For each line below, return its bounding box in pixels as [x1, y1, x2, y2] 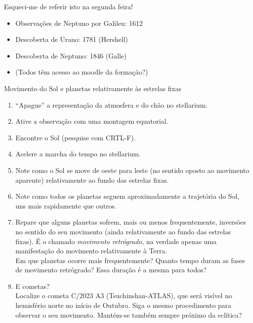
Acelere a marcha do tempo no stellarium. [15, 149, 141, 159]
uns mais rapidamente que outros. [15, 200, 117, 210]
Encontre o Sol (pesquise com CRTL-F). [15, 132, 136, 142]
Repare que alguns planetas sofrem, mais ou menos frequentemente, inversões [15, 217, 246, 227]
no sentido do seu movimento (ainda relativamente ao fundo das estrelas [15, 226, 231, 236]
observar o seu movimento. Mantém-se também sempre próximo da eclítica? [15, 309, 242, 320]
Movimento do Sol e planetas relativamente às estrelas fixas [4, 83, 182, 93]
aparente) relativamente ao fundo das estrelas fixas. [15, 174, 169, 185]
